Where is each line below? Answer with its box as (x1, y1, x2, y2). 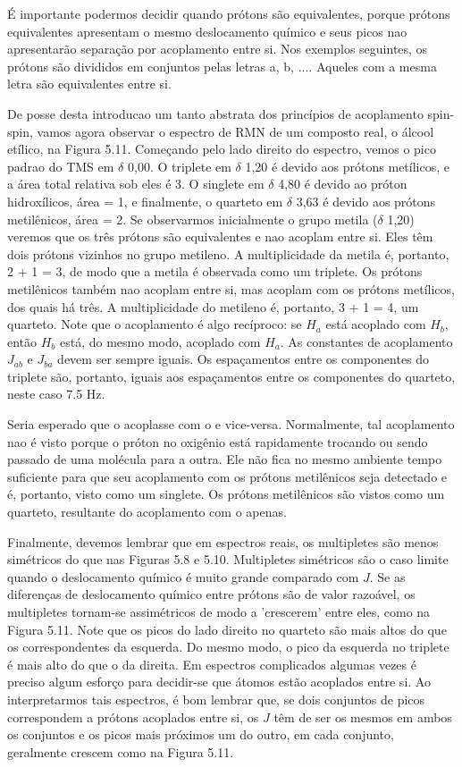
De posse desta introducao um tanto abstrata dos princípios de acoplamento (7, 104, 424, 122)
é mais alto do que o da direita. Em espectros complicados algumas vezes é (7, 654, 416, 673)
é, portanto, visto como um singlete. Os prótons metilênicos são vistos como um (7, 485, 445, 503)
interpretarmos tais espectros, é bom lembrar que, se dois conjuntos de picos (7, 689, 425, 708)
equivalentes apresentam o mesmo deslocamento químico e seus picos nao (7, 21, 407, 40)
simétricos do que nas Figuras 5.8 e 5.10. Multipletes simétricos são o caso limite (7, 550, 449, 569)
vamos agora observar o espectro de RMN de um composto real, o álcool (37, 122, 434, 140)
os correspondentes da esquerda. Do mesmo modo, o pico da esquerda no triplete (7, 637, 449, 656)
